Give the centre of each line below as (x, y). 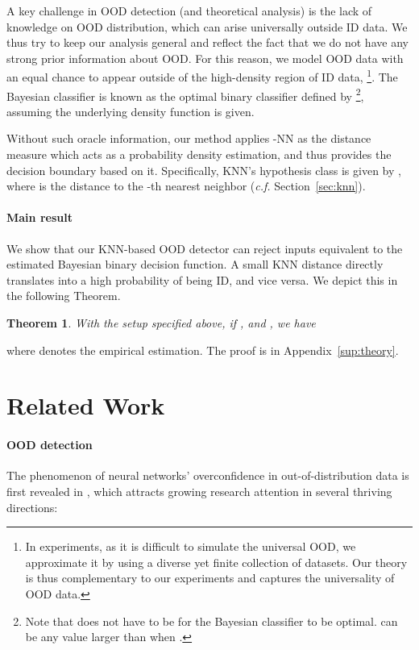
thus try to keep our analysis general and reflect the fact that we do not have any (207, 42)
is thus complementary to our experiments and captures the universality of (210, 578)
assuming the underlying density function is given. (131, 111)
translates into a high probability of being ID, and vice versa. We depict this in (202, 279)
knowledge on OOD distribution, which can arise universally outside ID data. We (207, 26)
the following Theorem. (64, 296)
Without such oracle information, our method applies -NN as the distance (189, 138)
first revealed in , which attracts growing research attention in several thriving (199, 491)
